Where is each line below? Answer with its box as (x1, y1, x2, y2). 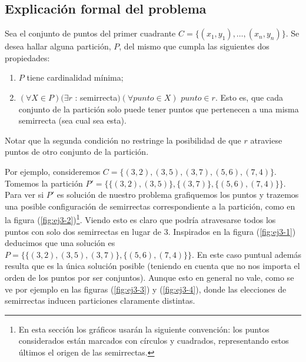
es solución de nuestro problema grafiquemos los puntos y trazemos (56, 188, 299, 201)
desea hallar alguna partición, (5, 40, 111, 52)
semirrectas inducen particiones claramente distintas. (5, 294, 195, 307)
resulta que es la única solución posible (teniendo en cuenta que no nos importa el (5, 260, 300, 272)
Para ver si (5, 188, 44, 201)
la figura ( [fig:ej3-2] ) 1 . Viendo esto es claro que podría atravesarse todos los (5, 212, 276, 225)
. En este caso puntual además (192, 248, 302, 260)
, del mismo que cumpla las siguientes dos (119, 40, 270, 52)
